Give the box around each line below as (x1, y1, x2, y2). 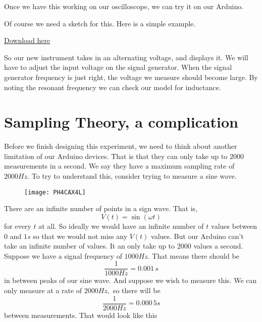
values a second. (193, 240, 243, 251)
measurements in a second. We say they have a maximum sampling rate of (4, 160, 235, 171)
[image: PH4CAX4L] (24, 188, 86, 196)
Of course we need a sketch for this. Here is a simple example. (4, 18, 196, 28)
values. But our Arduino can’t (151, 230, 244, 241)
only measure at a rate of (4, 285, 82, 295)
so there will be (113, 285, 161, 295)
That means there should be (152, 250, 239, 261)
